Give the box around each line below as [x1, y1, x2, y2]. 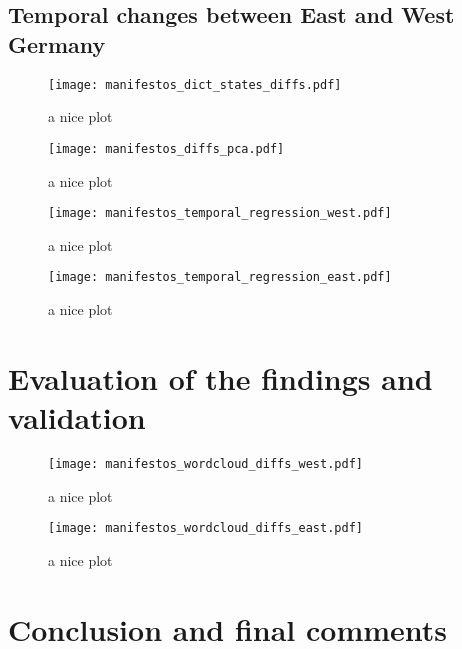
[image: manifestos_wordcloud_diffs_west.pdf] [48, 456, 363, 471]
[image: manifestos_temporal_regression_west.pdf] [48, 206, 392, 221]
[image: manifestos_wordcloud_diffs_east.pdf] [48, 521, 363, 536]
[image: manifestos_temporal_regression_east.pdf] [48, 270, 392, 285]
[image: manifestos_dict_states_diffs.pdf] [48, 77, 342, 92]
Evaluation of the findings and [8, 357, 433, 398]
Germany [8, 28, 106, 59]
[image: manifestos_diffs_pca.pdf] [48, 141, 285, 156]
